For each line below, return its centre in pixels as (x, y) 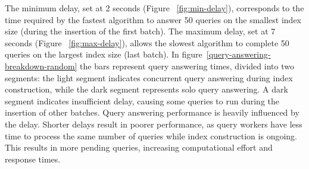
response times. (33, 159)
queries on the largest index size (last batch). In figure (104, 54)
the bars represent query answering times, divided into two (187, 66)
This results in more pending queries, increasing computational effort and (139, 147)
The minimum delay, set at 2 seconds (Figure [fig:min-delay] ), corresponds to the (154, 8)
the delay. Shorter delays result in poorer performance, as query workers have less (154, 124)
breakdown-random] (41, 66)
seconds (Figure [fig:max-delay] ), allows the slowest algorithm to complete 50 (147, 42)
